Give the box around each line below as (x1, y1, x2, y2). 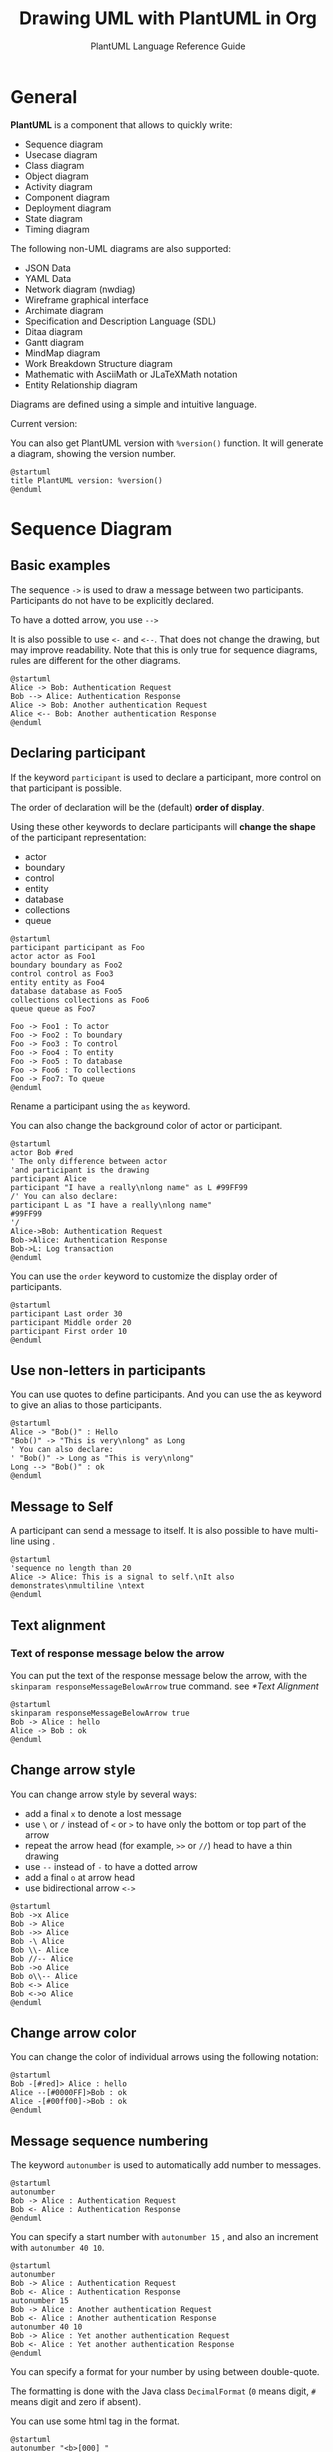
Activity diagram (24, 180, 93, 192)
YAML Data (24, 272, 72, 284)
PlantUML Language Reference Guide (90, 40, 246, 52)
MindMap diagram (24, 347, 101, 359)
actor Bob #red (10, 1147, 74, 1157)
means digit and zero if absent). (10, 2396, 142, 2408)
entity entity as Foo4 (10, 977, 105, 987)
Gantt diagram (24, 336, 85, 348)
